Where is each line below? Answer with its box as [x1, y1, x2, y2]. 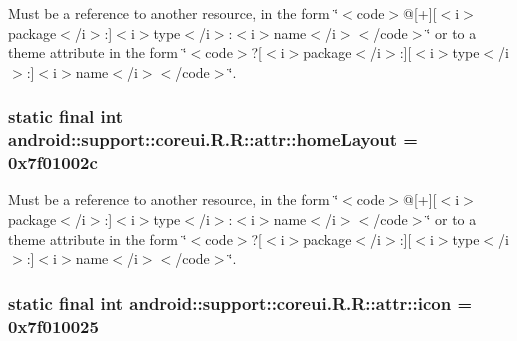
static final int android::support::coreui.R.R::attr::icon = [8, 290, 473, 315]
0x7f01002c [8, 150, 98, 175]
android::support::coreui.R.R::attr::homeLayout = [8, 127, 418, 152]
